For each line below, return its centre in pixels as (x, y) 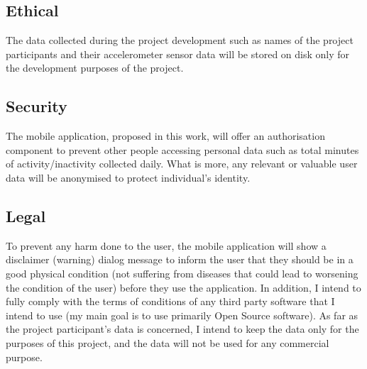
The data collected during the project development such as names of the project (180, 40)
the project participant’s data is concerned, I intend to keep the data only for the (182, 329)
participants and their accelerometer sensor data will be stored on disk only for (178, 54)
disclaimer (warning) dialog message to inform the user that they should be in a (180, 259)
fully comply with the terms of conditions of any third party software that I (170, 301)
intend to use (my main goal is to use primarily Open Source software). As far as (182, 315)
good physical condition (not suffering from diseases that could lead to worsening (182, 273)
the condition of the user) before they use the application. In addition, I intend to (183, 287)
